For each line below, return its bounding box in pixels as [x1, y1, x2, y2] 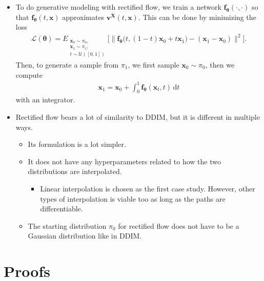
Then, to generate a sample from [15, 59, 119, 70]
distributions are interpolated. [28, 166, 122, 177]
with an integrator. [15, 94, 75, 105]
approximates [62, 11, 105, 22]
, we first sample [128, 59, 179, 70]
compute [15, 69, 43, 80]
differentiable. [40, 203, 83, 214]
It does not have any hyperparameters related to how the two [28, 156, 221, 166]
